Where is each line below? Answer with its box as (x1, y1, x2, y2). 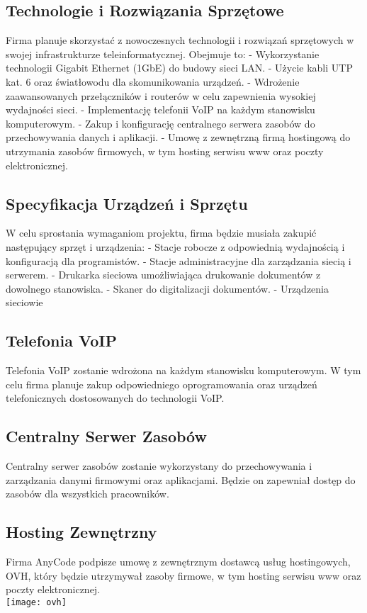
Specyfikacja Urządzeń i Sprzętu (6, 192, 248, 214)
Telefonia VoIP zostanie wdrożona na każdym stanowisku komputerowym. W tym (6, 363, 361, 378)
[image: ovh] (6, 597, 67, 607)
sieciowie (6, 295, 43, 310)
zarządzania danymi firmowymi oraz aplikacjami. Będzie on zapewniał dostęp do (6, 472, 356, 487)
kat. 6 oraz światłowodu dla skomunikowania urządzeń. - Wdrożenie (6, 74, 300, 89)
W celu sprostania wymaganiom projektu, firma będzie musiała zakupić (6, 225, 317, 240)
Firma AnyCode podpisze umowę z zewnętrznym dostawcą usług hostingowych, (6, 554, 351, 569)
